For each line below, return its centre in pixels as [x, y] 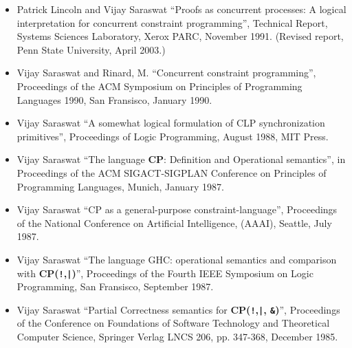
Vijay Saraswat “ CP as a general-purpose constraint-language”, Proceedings [177, 209]
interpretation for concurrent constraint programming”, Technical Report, [172, 22]
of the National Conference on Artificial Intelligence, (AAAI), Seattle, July [174, 222]
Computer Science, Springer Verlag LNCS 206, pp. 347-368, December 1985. [177, 336]
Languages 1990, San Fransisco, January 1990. [114, 99]
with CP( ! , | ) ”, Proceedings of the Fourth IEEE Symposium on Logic [165, 273]
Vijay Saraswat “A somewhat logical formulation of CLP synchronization [171, 123]
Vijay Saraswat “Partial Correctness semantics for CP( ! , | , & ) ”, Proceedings [178, 309]
